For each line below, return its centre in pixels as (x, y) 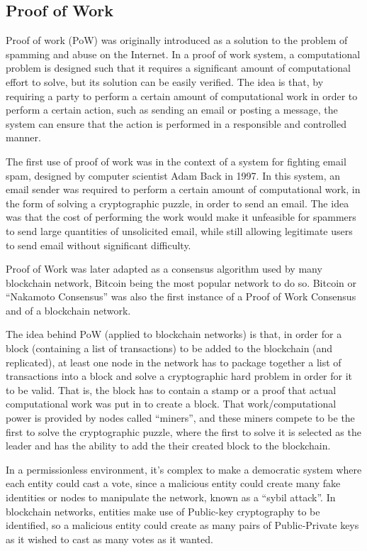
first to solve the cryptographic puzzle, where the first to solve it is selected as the (183, 431)
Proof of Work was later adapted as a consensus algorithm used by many (164, 269)
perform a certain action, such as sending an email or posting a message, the (172, 110)
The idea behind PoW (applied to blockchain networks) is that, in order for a (174, 334)
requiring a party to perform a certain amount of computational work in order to (182, 96)
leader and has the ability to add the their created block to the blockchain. (168, 446)
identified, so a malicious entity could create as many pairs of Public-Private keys (182, 525)
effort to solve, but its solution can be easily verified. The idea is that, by (165, 81)
